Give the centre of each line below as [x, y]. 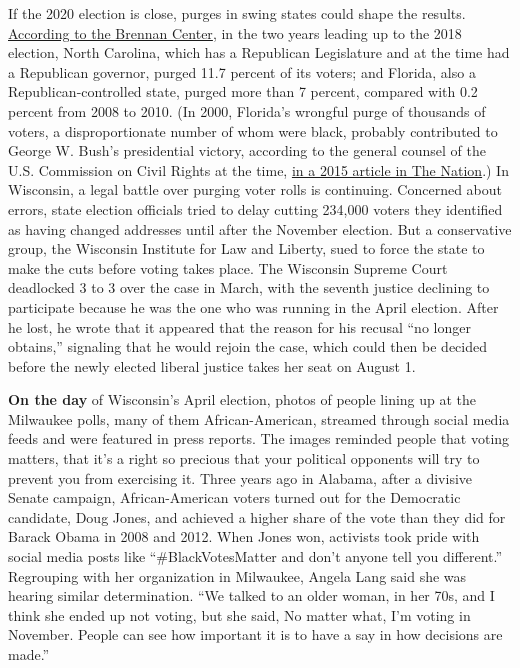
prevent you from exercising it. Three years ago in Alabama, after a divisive [240, 477]
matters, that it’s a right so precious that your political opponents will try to [244, 458]
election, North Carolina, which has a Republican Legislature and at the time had [259, 52]
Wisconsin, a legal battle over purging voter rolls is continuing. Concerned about [255, 189]
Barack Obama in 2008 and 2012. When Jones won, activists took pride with [244, 536]
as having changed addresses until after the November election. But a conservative [260, 228]
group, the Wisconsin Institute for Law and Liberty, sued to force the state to [246, 248]
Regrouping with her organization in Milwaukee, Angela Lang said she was [237, 575]
